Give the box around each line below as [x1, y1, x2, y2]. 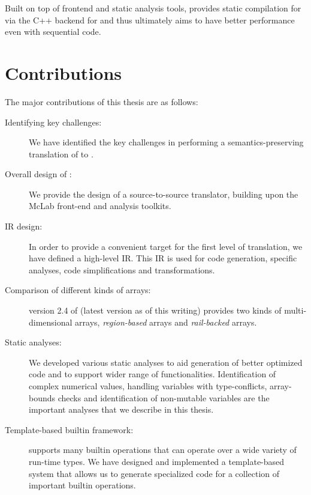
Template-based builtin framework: [5, 423, 134, 436]
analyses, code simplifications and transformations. [29, 263, 215, 276]
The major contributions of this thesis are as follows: [5, 95, 198, 108]
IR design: [5, 220, 43, 232]
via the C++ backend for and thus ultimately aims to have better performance [5, 13, 295, 26]
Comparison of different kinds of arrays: [5, 284, 151, 296]
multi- [284, 304, 307, 317]
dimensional [29, 315, 73, 328]
